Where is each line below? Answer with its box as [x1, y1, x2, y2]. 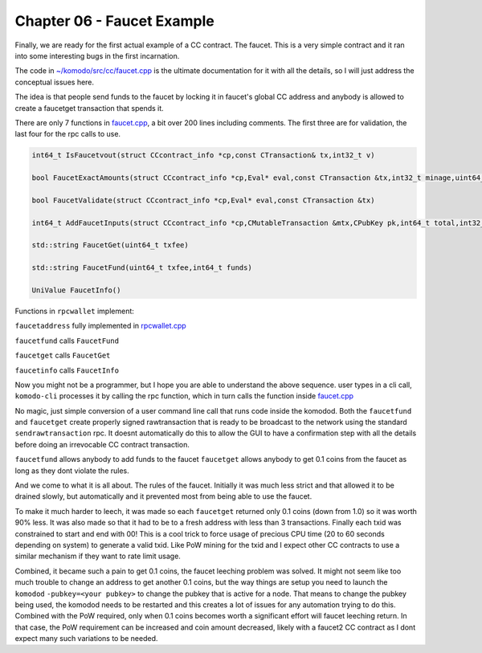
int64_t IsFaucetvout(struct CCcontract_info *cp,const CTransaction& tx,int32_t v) [31, 151, 375, 160]
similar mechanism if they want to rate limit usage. [14, 551, 181, 561]
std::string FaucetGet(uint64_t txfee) [31, 241, 189, 250]
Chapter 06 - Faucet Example [14, 12, 214, 30]
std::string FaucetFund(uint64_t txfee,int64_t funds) [31, 263, 252, 272]
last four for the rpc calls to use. [14, 129, 120, 139]
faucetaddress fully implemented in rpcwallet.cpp [14, 321, 186, 331]
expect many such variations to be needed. [14, 634, 158, 643]
